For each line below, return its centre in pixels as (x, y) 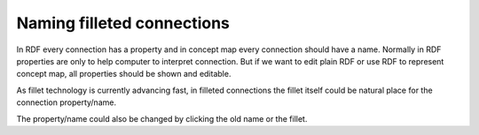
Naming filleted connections (123, 23)
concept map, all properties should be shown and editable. (124, 74)
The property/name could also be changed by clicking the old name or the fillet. (162, 118)
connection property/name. (67, 102)
